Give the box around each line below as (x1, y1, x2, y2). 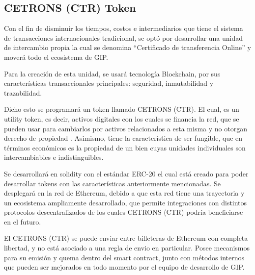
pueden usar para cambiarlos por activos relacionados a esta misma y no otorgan (4, 123, 247, 133)
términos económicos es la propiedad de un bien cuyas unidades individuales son (4, 142, 246, 152)
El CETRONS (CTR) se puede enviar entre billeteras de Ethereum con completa (4, 233, 248, 243)
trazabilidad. (4, 87, 42, 98)
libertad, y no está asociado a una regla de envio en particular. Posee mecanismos (4, 243, 250, 253)
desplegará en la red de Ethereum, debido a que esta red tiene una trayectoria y (4, 188, 245, 198)
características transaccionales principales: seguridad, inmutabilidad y (4, 78, 214, 88)
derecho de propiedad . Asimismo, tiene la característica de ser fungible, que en (4, 133, 243, 143)
